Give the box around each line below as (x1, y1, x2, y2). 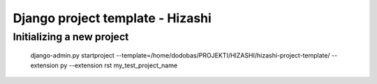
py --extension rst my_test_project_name (60, 61, 178, 69)
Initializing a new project (13, 31, 129, 43)
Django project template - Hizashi (13, 10, 212, 26)
